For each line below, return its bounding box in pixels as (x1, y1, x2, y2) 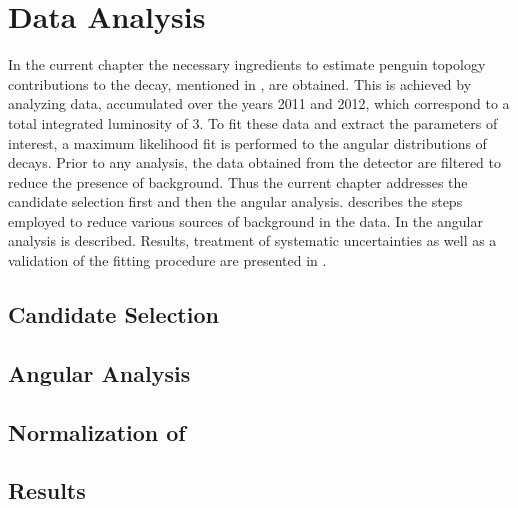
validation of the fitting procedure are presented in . (8, 250, 327, 271)
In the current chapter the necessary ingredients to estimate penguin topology (8, 54, 486, 75)
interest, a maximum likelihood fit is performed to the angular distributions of (8, 132, 487, 153)
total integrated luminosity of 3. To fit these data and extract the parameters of (8, 112, 498, 133)
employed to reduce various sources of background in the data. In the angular (8, 210, 483, 231)
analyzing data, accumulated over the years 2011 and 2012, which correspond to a (8, 93, 510, 114)
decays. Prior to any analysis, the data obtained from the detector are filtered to (8, 152, 501, 173)
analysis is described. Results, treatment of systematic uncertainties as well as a (8, 230, 497, 251)
